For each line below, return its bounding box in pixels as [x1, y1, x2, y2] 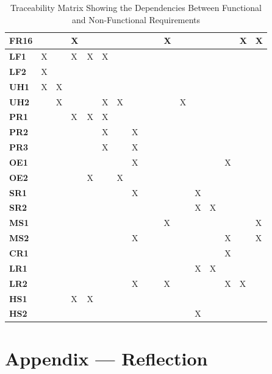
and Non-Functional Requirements [71, 13, 201, 26]
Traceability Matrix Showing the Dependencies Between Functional [10, 1, 262, 13]
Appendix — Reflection [5, 345, 208, 370]
